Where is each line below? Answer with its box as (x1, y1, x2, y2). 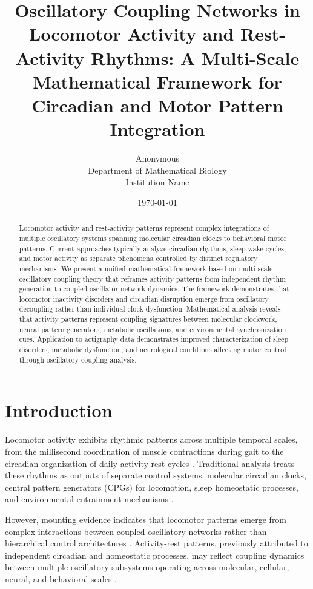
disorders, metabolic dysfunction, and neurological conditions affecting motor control (19, 344, 286, 355)
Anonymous (135, 152, 180, 165)
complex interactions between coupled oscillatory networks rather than (5, 525, 267, 537)
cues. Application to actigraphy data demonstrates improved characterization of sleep (19, 334, 289, 344)
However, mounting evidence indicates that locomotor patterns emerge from (5, 512, 287, 525)
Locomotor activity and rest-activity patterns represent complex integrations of (19, 223, 269, 233)
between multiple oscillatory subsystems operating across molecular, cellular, (5, 560, 289, 573)
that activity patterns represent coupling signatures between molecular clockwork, (19, 314, 277, 324)
